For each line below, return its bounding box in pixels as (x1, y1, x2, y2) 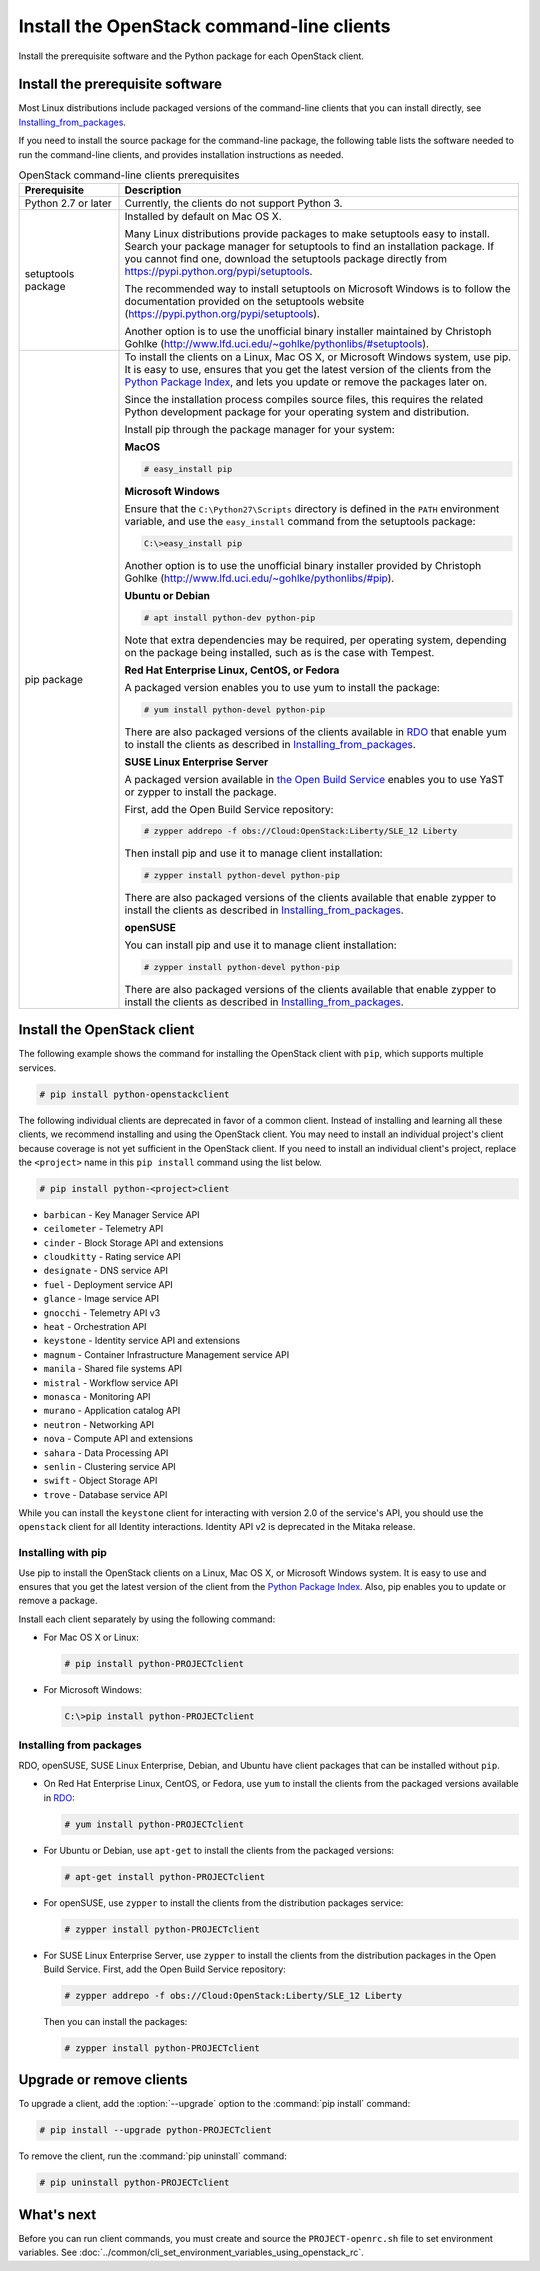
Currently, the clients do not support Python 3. (124, 196, 343, 210)
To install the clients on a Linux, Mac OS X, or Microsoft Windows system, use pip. (124, 350, 512, 364)
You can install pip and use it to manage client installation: (124, 938, 397, 952)
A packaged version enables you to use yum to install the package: (124, 680, 440, 694)
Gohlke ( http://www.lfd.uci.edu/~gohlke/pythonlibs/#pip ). (124, 571, 395, 585)
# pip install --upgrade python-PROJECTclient (39, 2125, 272, 2136)
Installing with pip (18, 1546, 107, 1560)
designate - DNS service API (43, 1265, 169, 1277)
